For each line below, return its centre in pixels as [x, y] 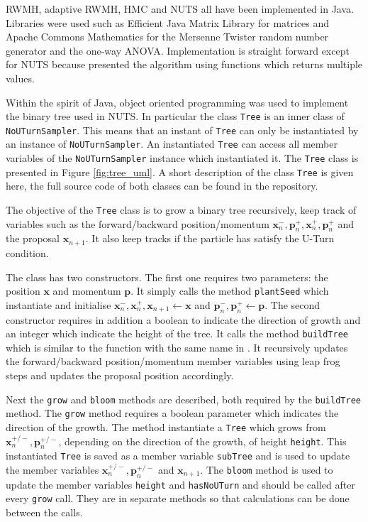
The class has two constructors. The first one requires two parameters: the [167, 277]
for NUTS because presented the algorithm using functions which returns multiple [184, 64]
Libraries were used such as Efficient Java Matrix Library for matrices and [168, 22]
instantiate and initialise [58, 304]
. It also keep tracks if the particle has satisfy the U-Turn [210, 238]
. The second [292, 304]
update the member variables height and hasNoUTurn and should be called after [180, 484]
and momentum [87, 291]
